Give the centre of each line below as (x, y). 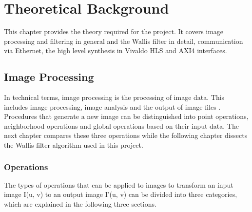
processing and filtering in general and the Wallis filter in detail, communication (124, 41)
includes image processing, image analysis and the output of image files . (112, 106)
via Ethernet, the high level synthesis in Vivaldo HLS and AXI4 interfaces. (116, 50)
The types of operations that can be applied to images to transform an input (119, 184)
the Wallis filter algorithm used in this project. (74, 145)
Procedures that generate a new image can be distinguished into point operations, (126, 116)
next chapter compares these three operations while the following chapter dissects (126, 135)
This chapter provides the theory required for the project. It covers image (114, 31)
